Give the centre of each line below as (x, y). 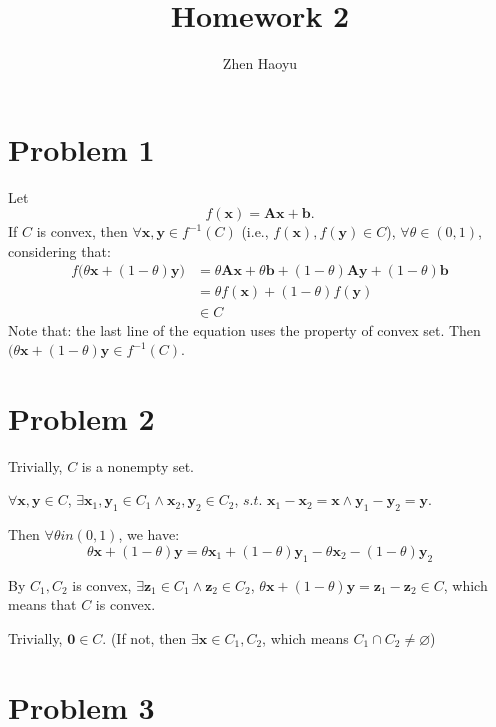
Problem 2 (81, 417)
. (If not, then (144, 637)
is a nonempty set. (138, 465)
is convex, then (82, 231)
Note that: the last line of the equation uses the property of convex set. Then (244, 329)
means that (42, 604)
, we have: (149, 534)
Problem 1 (81, 148)
